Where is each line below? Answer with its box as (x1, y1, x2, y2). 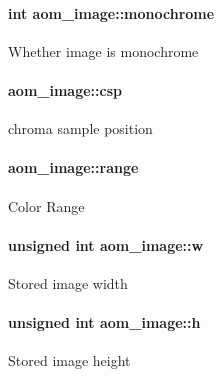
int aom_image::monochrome (8, 2, 215, 23)
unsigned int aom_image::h (8, 312, 201, 333)
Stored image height (8, 350, 131, 371)
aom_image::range (8, 157, 139, 178)
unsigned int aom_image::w (8, 234, 204, 255)
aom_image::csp (8, 79, 122, 100)
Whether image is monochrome (8, 40, 199, 61)
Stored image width (8, 272, 128, 293)
